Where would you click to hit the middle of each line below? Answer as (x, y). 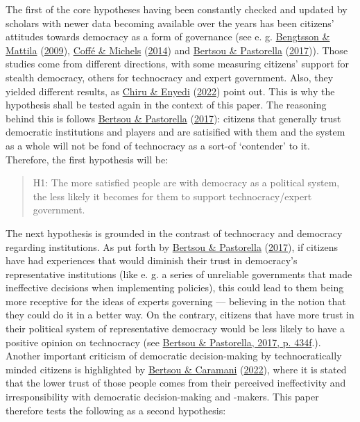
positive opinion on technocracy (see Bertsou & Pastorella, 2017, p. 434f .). (163, 342)
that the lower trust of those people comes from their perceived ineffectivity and (176, 383)
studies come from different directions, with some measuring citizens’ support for (178, 64)
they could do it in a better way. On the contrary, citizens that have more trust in (180, 315)
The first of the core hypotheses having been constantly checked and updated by (177, 9)
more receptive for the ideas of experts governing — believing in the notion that (176, 301)
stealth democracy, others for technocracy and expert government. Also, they (170, 77)
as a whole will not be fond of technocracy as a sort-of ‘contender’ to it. (158, 145)
